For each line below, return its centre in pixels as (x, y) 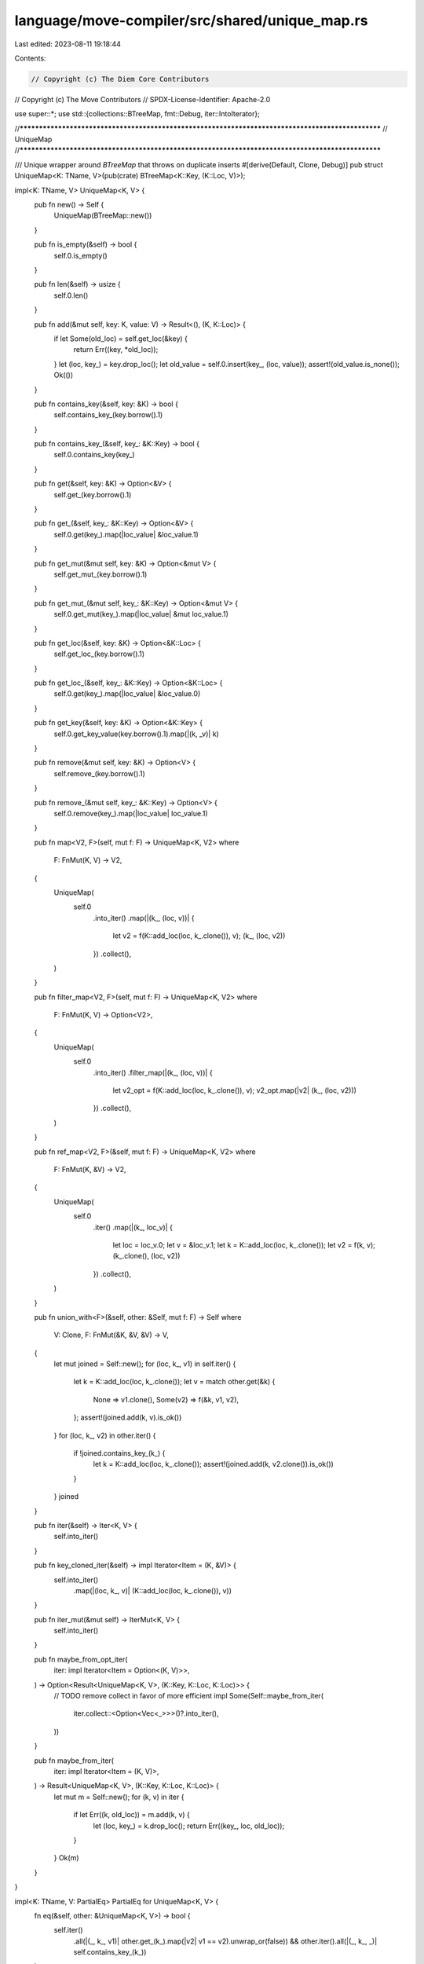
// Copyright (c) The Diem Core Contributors (120, 79)
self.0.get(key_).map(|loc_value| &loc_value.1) (126, 534)
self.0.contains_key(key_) (94, 455)
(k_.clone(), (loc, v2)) (146, 1256)
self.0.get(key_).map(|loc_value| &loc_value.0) (127, 694)
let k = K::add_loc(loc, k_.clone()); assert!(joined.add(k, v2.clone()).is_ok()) (213, 1464)
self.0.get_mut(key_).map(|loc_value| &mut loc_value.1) (141, 614)
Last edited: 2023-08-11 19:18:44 (68, 44)
